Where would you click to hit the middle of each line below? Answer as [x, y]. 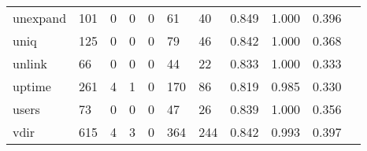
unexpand [40, 18]
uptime [32, 86]
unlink [30, 63]
